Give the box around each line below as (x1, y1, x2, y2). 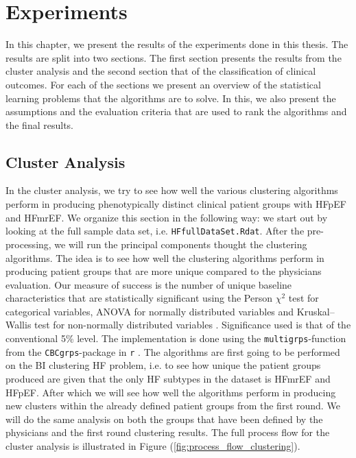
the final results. (5, 117, 73, 132)
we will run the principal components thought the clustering (54, 237, 307, 251)
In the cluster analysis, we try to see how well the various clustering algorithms (5, 183, 338, 197)
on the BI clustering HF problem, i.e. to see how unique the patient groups (5, 358, 321, 372)
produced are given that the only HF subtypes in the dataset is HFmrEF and (5, 371, 331, 385)
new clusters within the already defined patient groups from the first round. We (5, 398, 340, 413)
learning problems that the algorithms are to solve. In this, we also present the (5, 91, 336, 105)
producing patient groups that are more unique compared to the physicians (5, 264, 322, 278)
